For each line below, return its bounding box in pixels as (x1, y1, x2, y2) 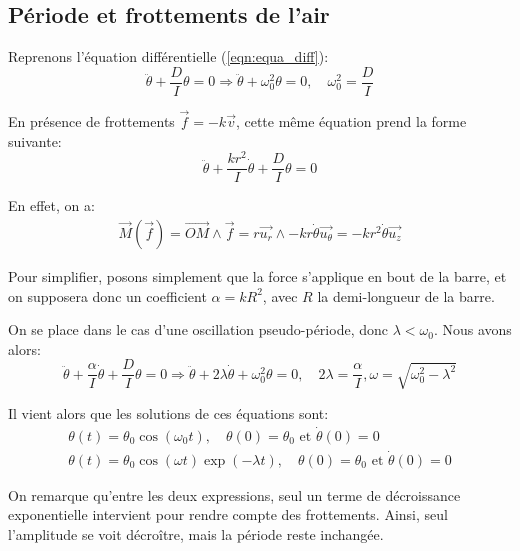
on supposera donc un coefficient (8, 285, 207, 306)
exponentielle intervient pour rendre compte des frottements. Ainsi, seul (8, 504, 448, 525)
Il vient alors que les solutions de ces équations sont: (8, 402, 329, 423)
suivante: (8, 130, 62, 151)
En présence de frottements (8, 111, 175, 132)
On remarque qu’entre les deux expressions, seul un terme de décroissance (8, 484, 461, 505)
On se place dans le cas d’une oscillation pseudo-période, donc (8, 319, 388, 340)
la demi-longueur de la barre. (317, 285, 495, 306)
